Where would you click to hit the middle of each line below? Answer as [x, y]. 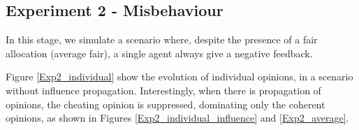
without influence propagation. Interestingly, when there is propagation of [163, 90]
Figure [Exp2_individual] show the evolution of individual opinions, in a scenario [179, 77]
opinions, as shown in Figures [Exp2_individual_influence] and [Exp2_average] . [177, 118]
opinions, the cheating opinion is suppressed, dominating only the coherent [166, 104]
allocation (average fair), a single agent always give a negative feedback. [159, 53]
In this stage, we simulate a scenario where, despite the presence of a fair [162, 39]
